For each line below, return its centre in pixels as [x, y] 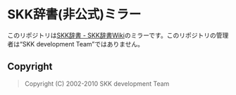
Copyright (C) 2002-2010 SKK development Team [97, 83]
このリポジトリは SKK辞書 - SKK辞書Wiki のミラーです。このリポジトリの [112, 35]
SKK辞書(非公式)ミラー [74, 14]
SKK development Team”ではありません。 [83, 44]
